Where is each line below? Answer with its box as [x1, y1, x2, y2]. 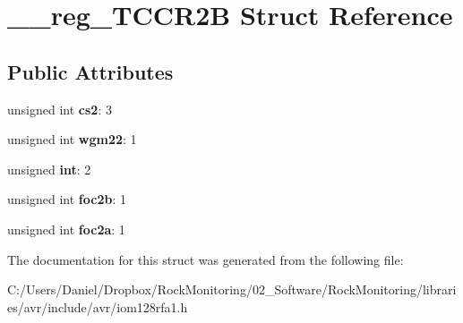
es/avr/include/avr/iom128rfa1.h [7, 297, 188, 316]
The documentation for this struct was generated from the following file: [7, 250, 404, 268]
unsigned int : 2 [7, 159, 91, 178]
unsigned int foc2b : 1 [7, 190, 126, 208]
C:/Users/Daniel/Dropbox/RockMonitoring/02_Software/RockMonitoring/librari [7, 280, 457, 299]
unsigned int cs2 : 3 [7, 99, 112, 118]
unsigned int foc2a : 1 [7, 219, 125, 238]
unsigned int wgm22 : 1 [7, 130, 137, 149]
